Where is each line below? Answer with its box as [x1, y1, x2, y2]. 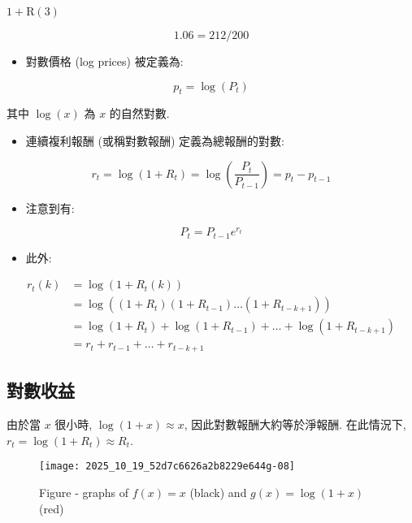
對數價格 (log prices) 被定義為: [25, 53, 184, 69]
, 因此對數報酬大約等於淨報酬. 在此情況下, [184, 416, 406, 433]
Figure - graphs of [39, 483, 129, 500]
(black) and [189, 483, 247, 500]
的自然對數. [109, 105, 170, 122]
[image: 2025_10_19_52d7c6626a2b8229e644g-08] [39, 460, 295, 473]
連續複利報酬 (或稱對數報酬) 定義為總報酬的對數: [25, 132, 284, 149]
